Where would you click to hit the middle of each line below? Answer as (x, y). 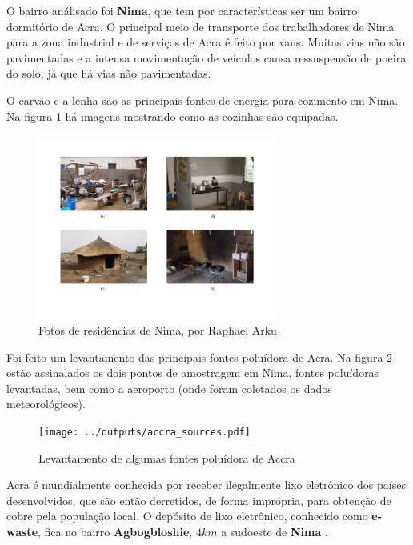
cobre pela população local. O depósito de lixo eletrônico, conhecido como (187, 516)
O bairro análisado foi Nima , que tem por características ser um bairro (182, 10)
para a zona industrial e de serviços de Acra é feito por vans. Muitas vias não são (206, 42)
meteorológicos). (46, 404)
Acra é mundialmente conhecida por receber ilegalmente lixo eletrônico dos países (206, 485)
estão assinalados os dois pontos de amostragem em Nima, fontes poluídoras (193, 373)
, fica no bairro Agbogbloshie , (115, 531)
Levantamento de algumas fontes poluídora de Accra (167, 457)
